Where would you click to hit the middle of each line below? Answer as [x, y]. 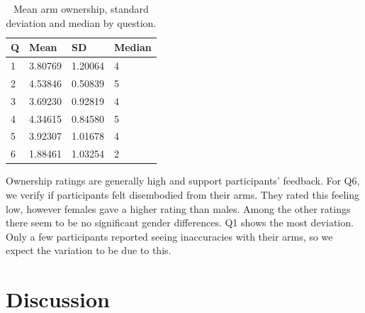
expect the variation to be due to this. [89, 250]
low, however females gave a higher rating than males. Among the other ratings [178, 208]
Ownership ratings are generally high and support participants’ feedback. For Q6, [183, 181]
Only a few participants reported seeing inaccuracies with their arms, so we [169, 236]
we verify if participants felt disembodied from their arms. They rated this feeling [183, 194]
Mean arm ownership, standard [81, 9]
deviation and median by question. [81, 22]
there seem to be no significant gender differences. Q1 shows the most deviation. [180, 223]
